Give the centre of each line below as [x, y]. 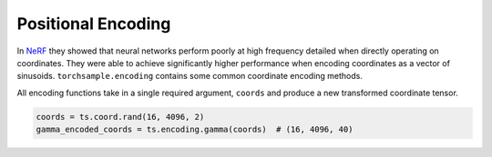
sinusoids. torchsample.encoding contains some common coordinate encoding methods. [190, 76]
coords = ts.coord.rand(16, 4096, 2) [120, 117]
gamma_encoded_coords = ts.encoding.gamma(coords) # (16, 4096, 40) [195, 130]
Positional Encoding [94, 24]
